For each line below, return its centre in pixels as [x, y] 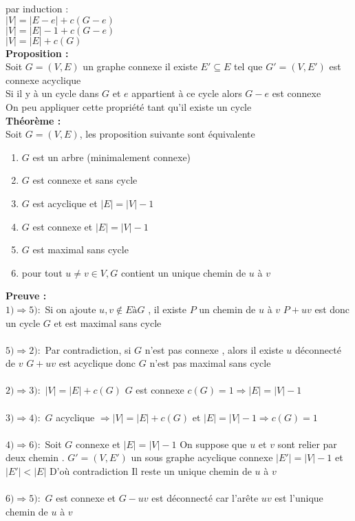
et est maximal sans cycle [108, 322]
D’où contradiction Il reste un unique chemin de [150, 471]
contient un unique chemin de [183, 272]
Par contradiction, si [88, 349]
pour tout [42, 272]
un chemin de [227, 309]
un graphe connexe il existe [140, 66]
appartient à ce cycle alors [187, 93]
